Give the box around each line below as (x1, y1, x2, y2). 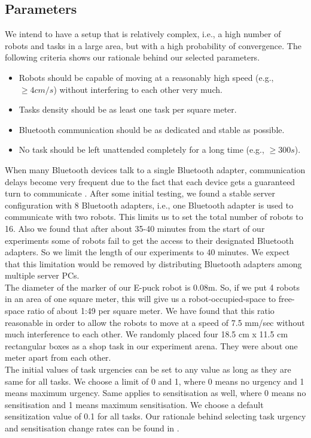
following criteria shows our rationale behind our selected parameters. (5, 51, 260, 64)
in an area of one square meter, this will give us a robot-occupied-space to (5, 292, 276, 305)
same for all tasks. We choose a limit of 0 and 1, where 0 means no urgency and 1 (5, 374, 304, 387)
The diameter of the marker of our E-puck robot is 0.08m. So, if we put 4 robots (5, 280, 300, 293)
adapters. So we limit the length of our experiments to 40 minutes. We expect (5, 246, 290, 258)
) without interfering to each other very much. (53, 83, 222, 95)
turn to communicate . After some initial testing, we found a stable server (5, 187, 275, 200)
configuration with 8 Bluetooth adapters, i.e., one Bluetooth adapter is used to (5, 198, 294, 211)
